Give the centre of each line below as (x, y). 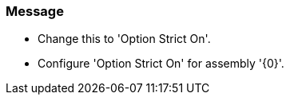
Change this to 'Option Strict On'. (124, 39)
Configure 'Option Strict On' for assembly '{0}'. (161, 64)
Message (35, 11)
